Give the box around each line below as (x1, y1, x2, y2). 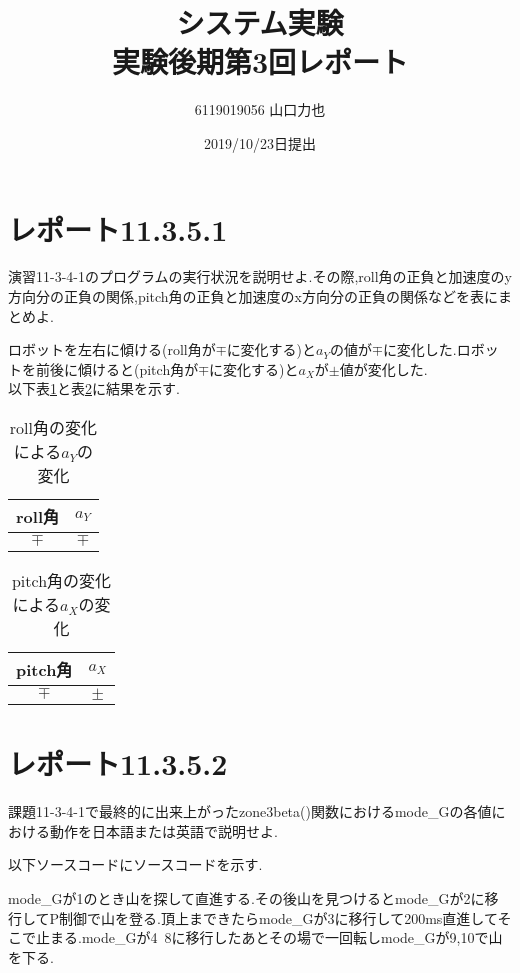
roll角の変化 (9, 416, 98, 439)
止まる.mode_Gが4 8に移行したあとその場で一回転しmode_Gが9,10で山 (35, 927, 503, 948)
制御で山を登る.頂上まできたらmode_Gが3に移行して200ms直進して (59, 907, 498, 928)
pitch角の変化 (11, 569, 112, 592)
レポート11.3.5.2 (8, 743, 228, 784)
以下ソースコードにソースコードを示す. (8, 854, 263, 875)
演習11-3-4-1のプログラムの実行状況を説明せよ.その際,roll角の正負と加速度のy (8, 266, 513, 287)
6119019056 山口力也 (194, 99, 326, 120)
